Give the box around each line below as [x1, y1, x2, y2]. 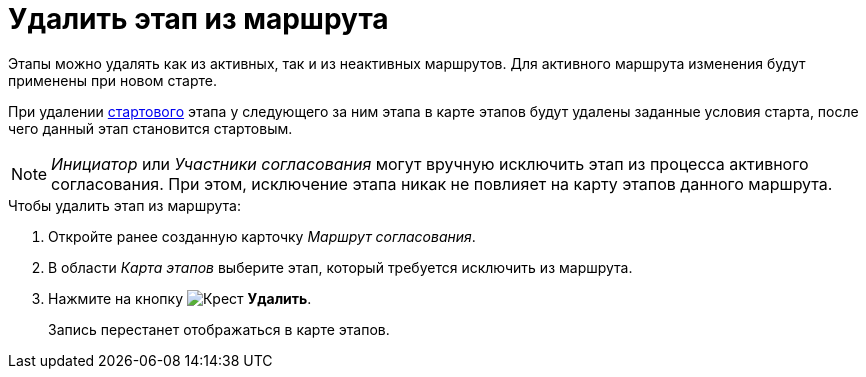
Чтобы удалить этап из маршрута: [8, 196, 241, 214]
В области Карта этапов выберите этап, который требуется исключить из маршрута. [48, 258, 633, 276]
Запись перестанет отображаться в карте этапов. [48, 320, 390, 338]
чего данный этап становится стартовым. [8, 119, 293, 137]
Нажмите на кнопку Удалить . [48, 289, 312, 307]
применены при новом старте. [8, 71, 218, 89]
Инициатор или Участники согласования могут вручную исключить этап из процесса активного [51, 153, 809, 174]
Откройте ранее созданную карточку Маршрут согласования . [48, 227, 476, 245]
